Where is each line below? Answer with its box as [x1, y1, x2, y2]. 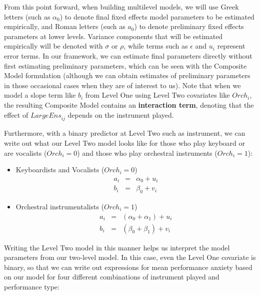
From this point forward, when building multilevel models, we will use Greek [4, 2, 239, 12]
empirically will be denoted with [4, 41, 103, 51]
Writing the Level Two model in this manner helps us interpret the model [4, 242, 230, 252]
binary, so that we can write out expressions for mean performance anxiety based [4, 261, 252, 272]
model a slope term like [4, 90, 76, 100]
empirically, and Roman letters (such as [4, 21, 125, 32]
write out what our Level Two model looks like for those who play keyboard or [4, 137, 245, 148]
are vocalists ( [4, 147, 47, 158]
